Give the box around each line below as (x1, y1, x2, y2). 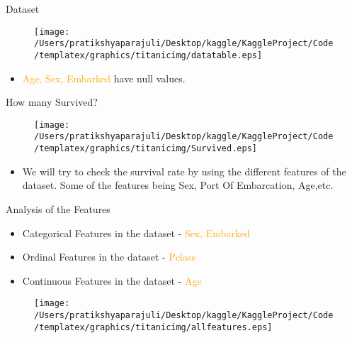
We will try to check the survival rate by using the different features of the (22, 163, 346, 178)
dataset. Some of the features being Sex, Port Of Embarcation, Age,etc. (22, 178, 334, 192)
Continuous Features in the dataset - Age (22, 273, 202, 288)
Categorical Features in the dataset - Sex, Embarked (22, 225, 250, 240)
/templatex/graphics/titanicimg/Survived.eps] (34, 143, 257, 154)
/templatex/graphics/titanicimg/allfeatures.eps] (34, 322, 273, 332)
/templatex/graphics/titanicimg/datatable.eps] (34, 50, 263, 60)
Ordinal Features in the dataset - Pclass (22, 249, 196, 264)
